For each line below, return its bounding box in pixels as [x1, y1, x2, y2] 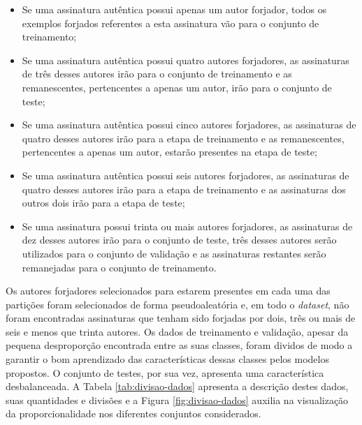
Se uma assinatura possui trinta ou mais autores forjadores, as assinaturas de [22, 218, 353, 233]
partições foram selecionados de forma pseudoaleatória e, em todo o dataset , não [6, 297, 349, 311]
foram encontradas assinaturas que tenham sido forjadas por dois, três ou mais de [6, 311, 356, 325]
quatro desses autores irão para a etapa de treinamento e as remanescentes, [22, 131, 345, 145]
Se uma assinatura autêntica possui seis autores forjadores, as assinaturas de [22, 167, 349, 182]
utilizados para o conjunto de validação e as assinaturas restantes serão [22, 246, 326, 260]
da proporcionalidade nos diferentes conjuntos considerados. [6, 406, 261, 421]
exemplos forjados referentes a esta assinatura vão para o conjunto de [22, 15, 319, 30]
